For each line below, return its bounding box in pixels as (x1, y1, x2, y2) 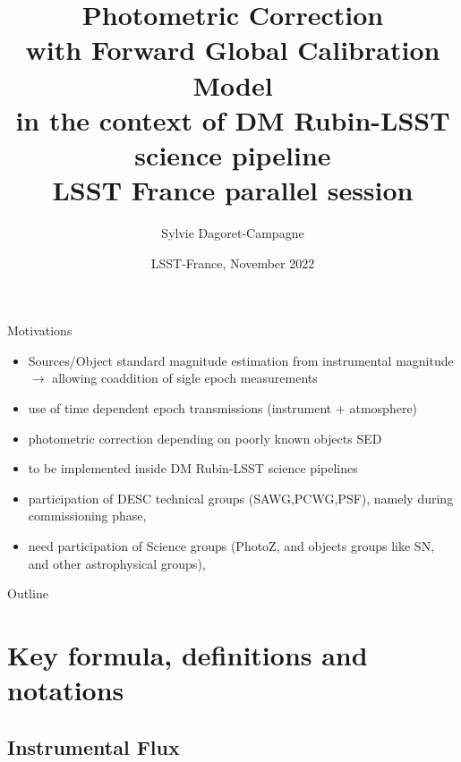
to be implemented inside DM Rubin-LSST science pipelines (28, 459, 358, 478)
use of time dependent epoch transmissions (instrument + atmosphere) (28, 399, 418, 418)
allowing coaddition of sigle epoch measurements (52, 368, 318, 387)
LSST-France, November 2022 (150, 253, 315, 272)
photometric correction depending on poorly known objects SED (28, 428, 382, 447)
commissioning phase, (28, 506, 147, 525)
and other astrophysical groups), (28, 554, 206, 572)
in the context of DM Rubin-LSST (15, 101, 450, 138)
